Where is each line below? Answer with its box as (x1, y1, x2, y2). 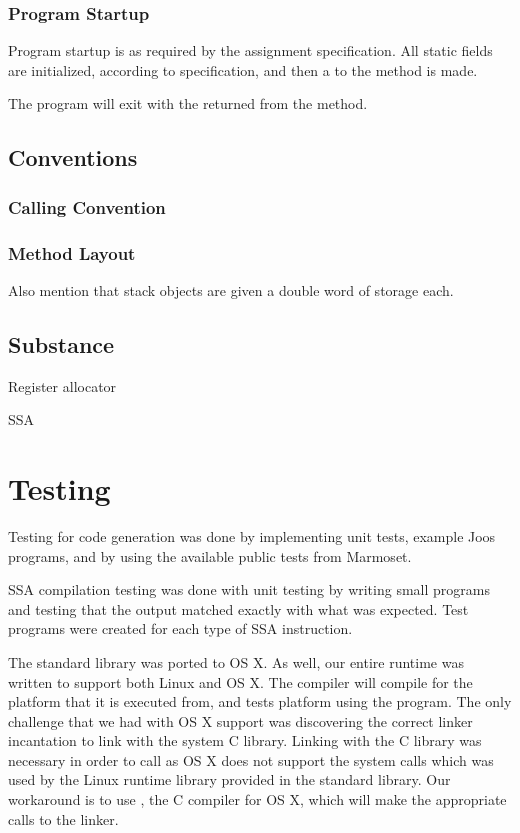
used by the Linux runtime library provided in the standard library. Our (8, 769, 451, 790)
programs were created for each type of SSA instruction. (8, 618, 353, 639)
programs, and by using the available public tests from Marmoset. (8, 545, 412, 566)
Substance (8, 328, 115, 359)
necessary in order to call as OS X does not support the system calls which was (8, 749, 494, 770)
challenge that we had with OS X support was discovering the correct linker (8, 710, 473, 731)
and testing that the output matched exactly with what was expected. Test (8, 598, 469, 619)
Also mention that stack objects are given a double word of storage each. (8, 279, 454, 300)
